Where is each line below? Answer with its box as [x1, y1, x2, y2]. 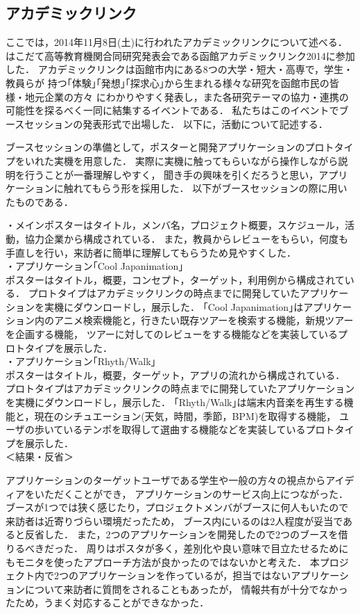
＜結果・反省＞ [6, 449, 74, 464]
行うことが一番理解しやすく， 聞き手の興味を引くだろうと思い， [24, 167, 319, 181]
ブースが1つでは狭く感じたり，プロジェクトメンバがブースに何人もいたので [6, 500, 349, 515]
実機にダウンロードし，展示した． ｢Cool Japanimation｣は [44, 299, 304, 314]
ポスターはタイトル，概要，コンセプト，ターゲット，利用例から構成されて [6, 272, 345, 286]
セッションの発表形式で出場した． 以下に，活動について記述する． [24, 116, 328, 131]
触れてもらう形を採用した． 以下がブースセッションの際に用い [63, 181, 348, 195]
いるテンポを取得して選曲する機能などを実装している [63, 422, 306, 437]
